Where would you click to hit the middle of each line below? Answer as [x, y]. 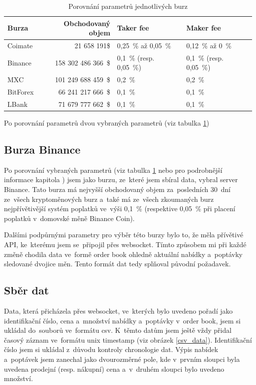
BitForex [21, 92]
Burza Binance [42, 149]
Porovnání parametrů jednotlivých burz [128, 6]
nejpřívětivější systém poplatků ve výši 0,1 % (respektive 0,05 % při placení [120, 209]
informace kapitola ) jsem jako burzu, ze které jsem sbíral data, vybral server [121, 179]
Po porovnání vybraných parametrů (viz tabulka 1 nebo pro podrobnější [113, 170]
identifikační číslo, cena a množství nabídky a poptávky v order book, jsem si [122, 320]
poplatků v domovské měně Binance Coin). [69, 218]
